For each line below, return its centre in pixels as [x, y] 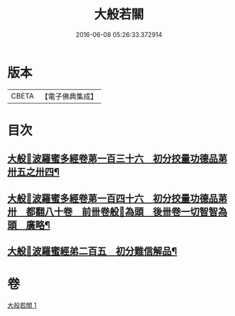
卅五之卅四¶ [34, 172]
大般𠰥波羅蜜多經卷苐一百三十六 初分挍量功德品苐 [117, 159]
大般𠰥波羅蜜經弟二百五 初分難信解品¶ [92, 251]
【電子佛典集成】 [69, 96]
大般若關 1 [22, 305]
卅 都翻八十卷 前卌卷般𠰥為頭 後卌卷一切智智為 [117, 211]
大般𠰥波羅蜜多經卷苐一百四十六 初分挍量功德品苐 [117, 198]
